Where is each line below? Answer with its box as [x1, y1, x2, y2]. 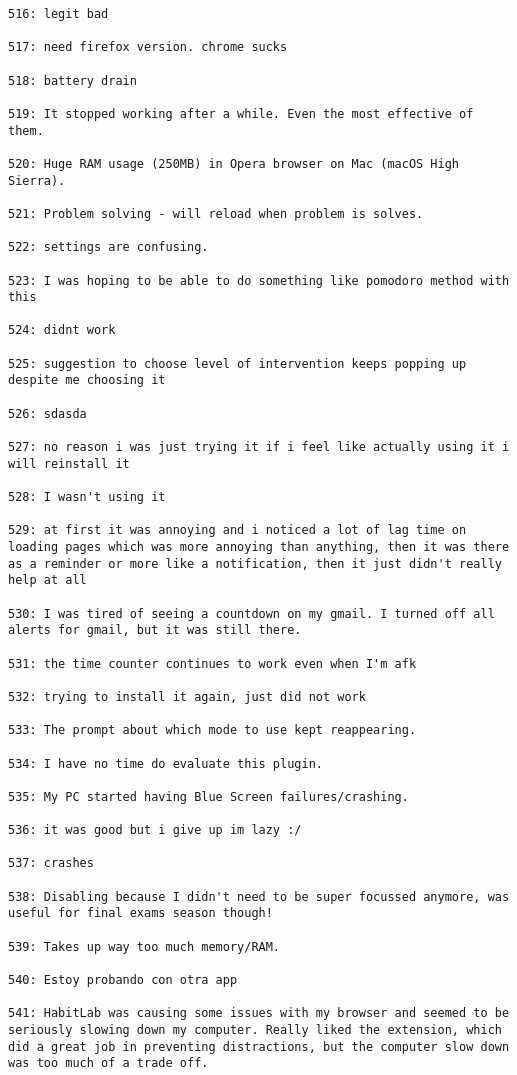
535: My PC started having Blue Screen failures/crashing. [8, 789, 409, 804]
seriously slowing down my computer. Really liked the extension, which [8, 1023, 502, 1038]
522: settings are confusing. [8, 240, 209, 255]
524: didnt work [8, 323, 116, 338]
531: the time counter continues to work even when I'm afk [8, 656, 417, 671]
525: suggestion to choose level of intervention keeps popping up [8, 356, 467, 371]
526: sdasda [8, 406, 87, 421]
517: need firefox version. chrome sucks [8, 40, 288, 55]
